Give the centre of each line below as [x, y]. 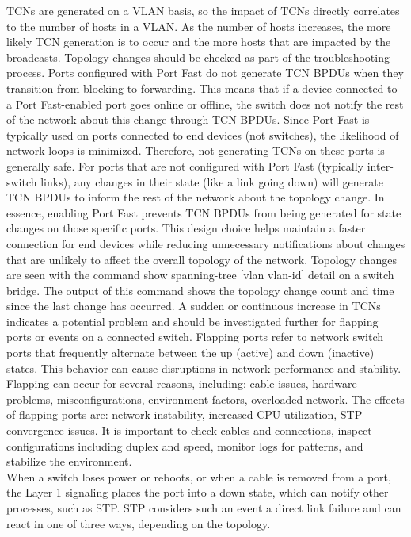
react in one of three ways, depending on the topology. [139, 523]
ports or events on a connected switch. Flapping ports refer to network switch [195, 337]
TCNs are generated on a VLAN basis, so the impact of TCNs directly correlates [203, 10]
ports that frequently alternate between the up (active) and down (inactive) [190, 353]
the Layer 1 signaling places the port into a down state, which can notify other [198, 492]
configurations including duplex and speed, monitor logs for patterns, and [185, 445]
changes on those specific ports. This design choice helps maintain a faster [186, 228]
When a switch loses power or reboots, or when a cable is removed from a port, [199, 476]
